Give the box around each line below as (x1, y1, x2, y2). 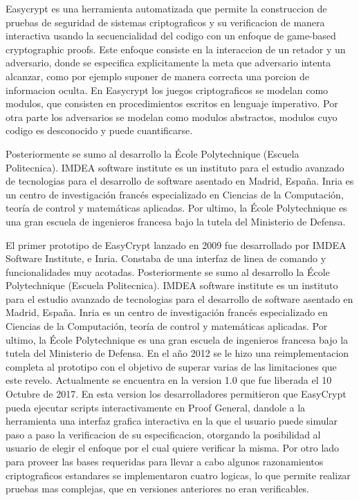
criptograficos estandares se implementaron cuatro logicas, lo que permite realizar (6, 467, 351, 482)
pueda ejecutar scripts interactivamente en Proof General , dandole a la (6, 400, 306, 414)
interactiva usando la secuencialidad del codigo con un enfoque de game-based (6, 28, 336, 43)
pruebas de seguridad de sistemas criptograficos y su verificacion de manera (6, 15, 325, 29)
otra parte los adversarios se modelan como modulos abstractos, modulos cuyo (6, 109, 338, 124)
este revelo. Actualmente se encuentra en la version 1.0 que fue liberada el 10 (6, 373, 332, 387)
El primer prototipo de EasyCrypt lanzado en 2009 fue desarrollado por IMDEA (6, 237, 347, 252)
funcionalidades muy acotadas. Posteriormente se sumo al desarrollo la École (6, 264, 330, 279)
